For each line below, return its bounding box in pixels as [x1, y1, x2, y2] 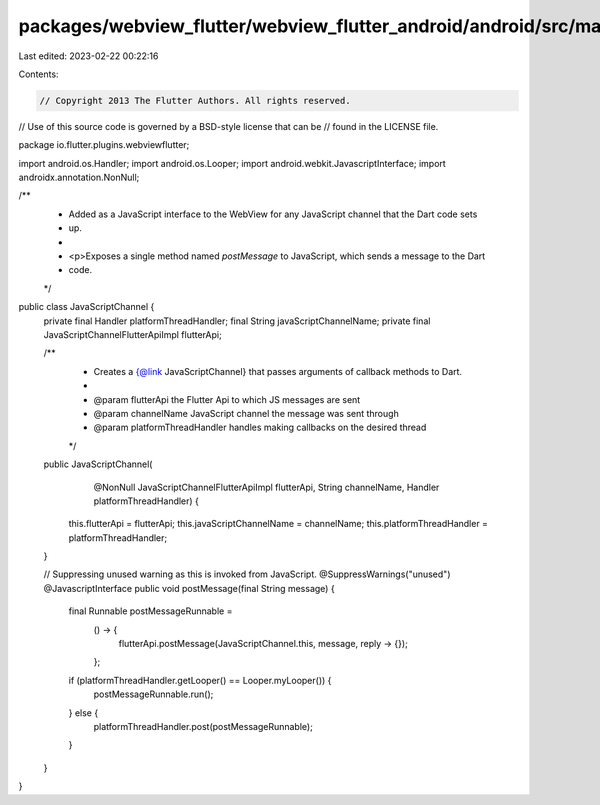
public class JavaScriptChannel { [18, 301, 155, 313]
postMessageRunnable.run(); [93, 688, 214, 700]
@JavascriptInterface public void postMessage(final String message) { [43, 582, 335, 594]
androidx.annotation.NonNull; [18, 171, 140, 184]
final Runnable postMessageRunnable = [68, 605, 233, 617]
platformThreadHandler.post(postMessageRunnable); [93, 720, 314, 732]
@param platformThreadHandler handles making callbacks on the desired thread [93, 421, 427, 434]
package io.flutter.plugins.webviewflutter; [18, 139, 190, 151]
